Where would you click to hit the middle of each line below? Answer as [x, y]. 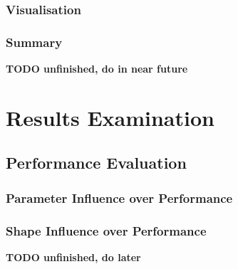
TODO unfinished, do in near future [97, 69]
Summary [34, 42]
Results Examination [110, 117]
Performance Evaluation [96, 163]
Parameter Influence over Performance [119, 197]
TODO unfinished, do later [73, 257]
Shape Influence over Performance [106, 230]
